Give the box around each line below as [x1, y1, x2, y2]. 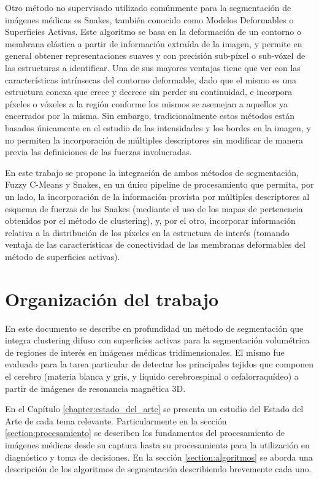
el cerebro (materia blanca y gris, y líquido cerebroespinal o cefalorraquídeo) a [5, 369, 299, 382]
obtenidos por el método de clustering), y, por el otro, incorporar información [5, 214, 296, 227]
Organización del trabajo [5, 286, 219, 311]
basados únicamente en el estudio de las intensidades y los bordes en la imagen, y [5, 121, 311, 134]
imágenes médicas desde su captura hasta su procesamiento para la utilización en [5, 438, 310, 451]
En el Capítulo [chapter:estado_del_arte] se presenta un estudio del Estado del [5, 402, 304, 415]
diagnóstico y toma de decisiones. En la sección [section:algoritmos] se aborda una [5, 450, 313, 463]
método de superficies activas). [5, 250, 120, 262]
